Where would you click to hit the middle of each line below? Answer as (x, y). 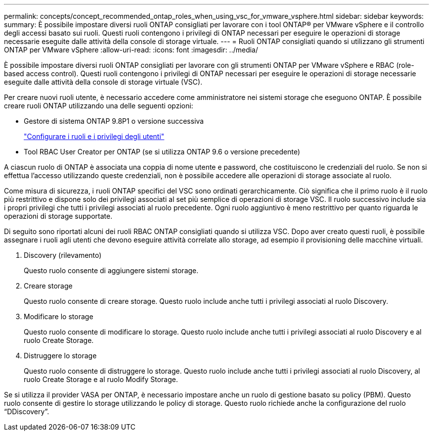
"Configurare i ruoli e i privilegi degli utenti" (94, 136)
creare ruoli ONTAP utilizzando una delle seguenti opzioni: (99, 106)
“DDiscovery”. (27, 411)
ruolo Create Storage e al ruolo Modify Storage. (101, 379)
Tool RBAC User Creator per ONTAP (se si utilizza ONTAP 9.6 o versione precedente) (162, 152)
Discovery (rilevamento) (63, 255)
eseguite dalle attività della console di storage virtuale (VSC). (103, 82)
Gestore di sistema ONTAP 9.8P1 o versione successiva (114, 121)
